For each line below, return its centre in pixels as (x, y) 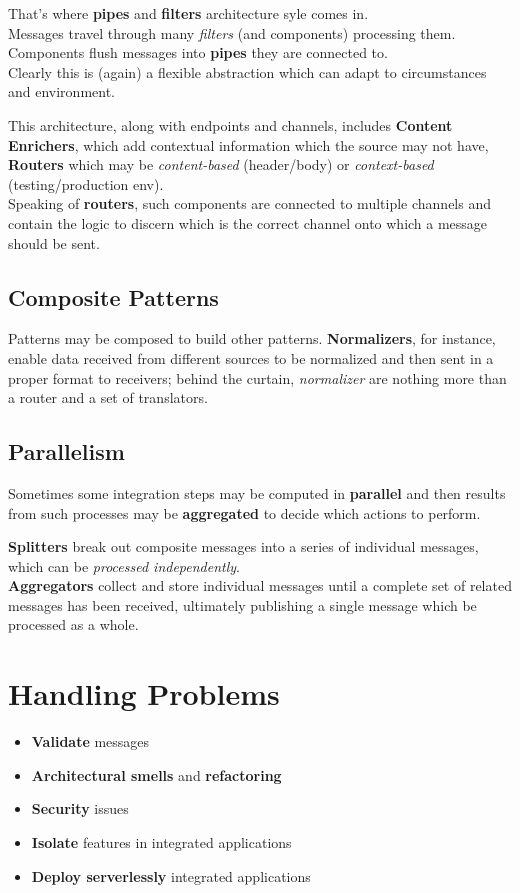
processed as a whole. (73, 624)
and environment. (62, 91)
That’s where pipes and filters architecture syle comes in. (188, 13)
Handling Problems (144, 693)
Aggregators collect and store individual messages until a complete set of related (260, 585)
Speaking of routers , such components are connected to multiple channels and (249, 203)
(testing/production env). (86, 183)
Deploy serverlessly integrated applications (171, 875)
